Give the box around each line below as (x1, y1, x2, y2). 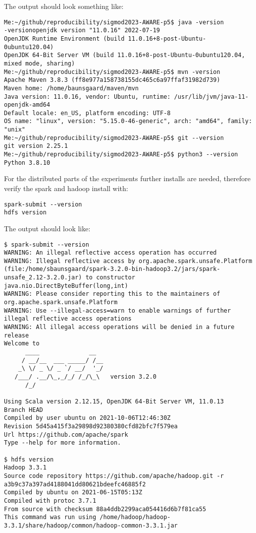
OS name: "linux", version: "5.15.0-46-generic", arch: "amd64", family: (4, 118, 253, 125)
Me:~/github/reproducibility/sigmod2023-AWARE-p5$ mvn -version (4, 68, 220, 75)
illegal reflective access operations (4, 315, 132, 323)
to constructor (85, 274, 135, 281)
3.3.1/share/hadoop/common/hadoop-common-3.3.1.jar (4, 522, 178, 529)
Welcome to (4, 340, 40, 347)
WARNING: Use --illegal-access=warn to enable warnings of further (4, 307, 231, 314)
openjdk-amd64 (4, 101, 51, 109)
